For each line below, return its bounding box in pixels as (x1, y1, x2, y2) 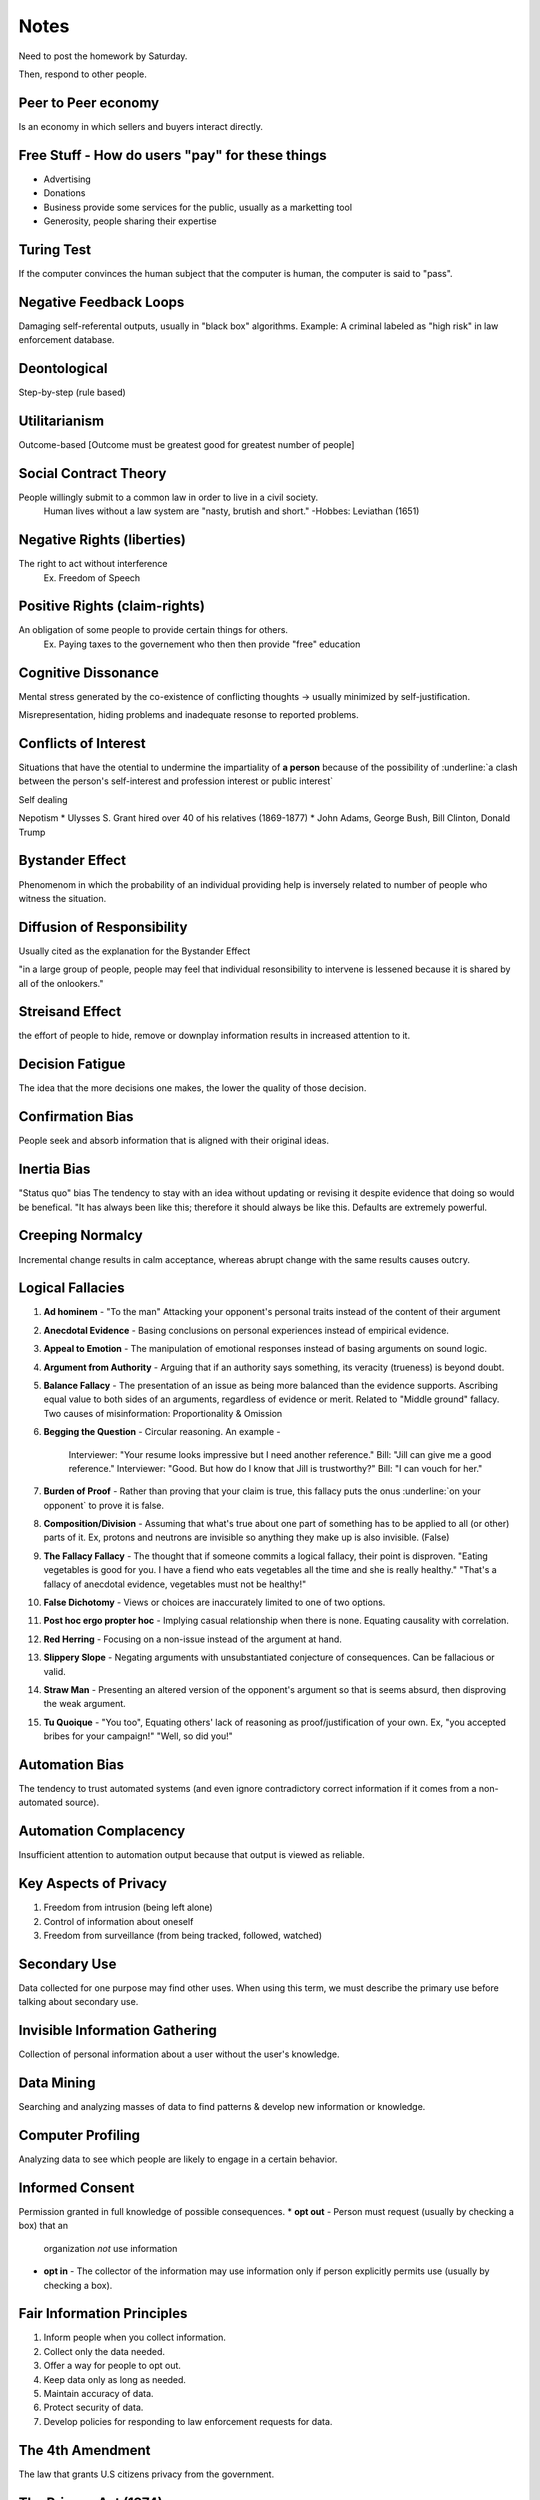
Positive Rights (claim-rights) (18, 598, 205, 615)
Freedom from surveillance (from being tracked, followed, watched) (43, 1930, 323, 1942)
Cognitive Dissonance (18, 664, 159, 681)
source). (65, 1796, 100, 1809)
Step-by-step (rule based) (18, 386, 127, 399)
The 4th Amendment (18, 2441, 151, 2459)
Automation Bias (18, 1756, 125, 1773)
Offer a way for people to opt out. (43, 2360, 182, 2372)
